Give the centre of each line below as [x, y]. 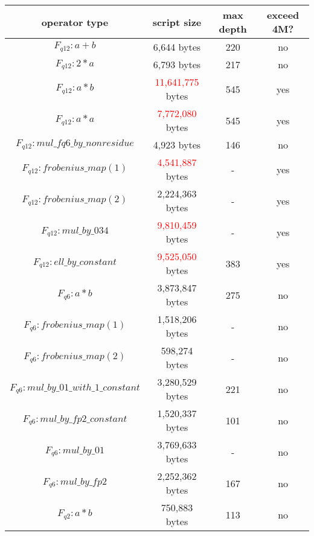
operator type [75, 22]
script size [177, 22]
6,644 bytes [177, 47]
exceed [283, 15]
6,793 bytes [177, 64]
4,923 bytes [177, 145]
